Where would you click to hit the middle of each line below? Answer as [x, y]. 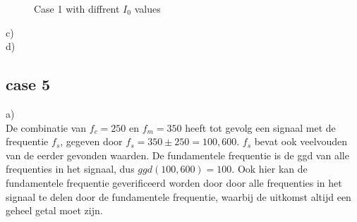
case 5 [28, 84]
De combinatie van [46, 127]
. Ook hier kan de [270, 169]
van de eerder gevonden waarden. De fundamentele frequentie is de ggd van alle [177, 155]
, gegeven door [91, 141]
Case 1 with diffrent [77, 8]
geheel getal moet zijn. [54, 210]
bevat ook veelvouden [301, 141]
